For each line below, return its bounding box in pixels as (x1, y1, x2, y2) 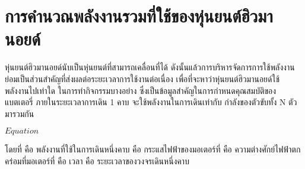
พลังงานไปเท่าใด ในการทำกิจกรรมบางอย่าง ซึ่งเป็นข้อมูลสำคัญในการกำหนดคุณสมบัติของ (5, 84, 277, 96)
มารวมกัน (5, 107, 34, 119)
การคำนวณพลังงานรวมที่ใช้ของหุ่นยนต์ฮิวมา (5, 4, 273, 28)
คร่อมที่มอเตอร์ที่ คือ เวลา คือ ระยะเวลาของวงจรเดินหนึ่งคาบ (5, 154, 189, 167)
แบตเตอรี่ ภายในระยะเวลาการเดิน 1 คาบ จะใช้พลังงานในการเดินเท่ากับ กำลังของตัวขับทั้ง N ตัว (5, 96, 297, 108)
